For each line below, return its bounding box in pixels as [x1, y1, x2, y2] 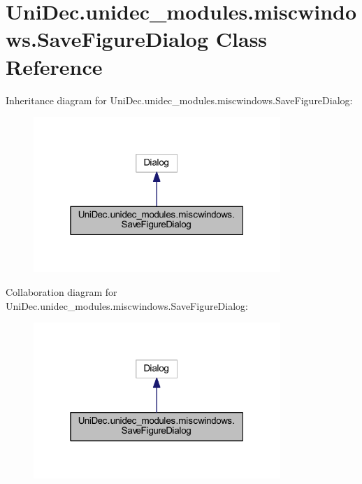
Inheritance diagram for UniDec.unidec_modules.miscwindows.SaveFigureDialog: [6, 92, 353, 107]
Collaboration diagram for [6, 285, 117, 299]
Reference [6, 52, 103, 80]
